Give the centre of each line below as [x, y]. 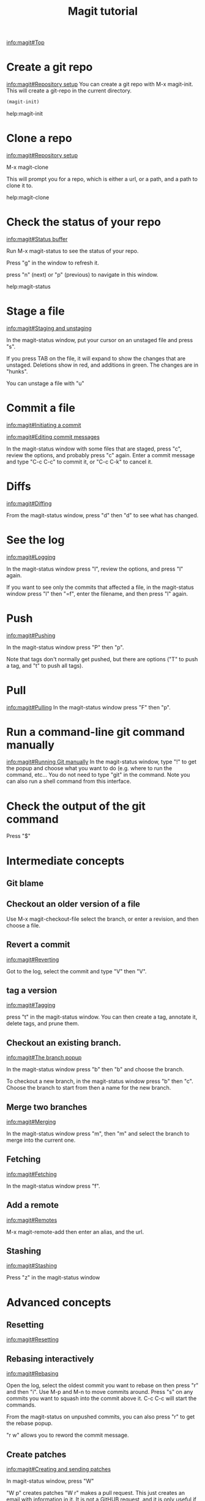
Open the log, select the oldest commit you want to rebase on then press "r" [102, 1385]
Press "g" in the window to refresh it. [53, 263]
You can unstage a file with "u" [45, 383]
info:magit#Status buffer [37, 239]
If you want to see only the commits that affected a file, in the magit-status [100, 587]
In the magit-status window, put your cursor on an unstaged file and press [100, 340]
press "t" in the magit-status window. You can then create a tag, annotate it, [102, 1017]
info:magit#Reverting [33, 959]
